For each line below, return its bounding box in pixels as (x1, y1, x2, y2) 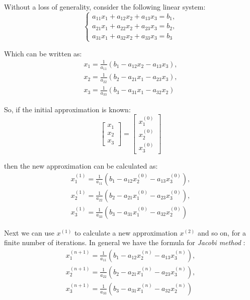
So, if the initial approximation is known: (4, 104, 131, 114)
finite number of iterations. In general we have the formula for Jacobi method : (4, 237, 245, 248)
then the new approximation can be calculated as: (4, 160, 158, 171)
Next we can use (4, 227, 54, 238)
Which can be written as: (4, 48, 82, 58)
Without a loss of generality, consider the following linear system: (4, 2, 206, 12)
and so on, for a (197, 227, 246, 238)
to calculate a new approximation (74, 227, 178, 238)
